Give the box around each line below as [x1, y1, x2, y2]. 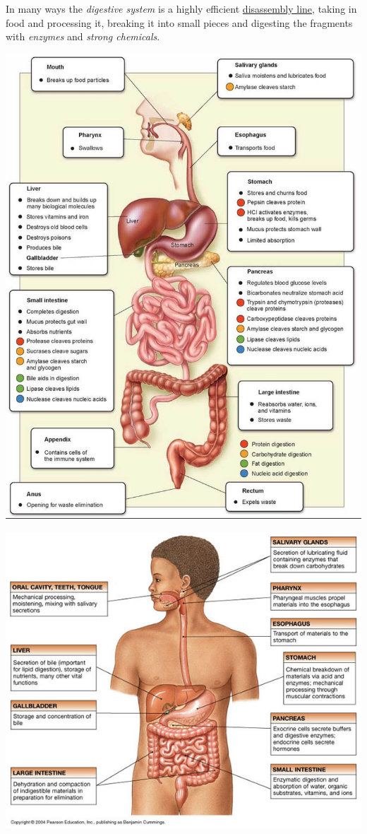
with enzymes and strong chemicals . [6, 29, 160, 44]
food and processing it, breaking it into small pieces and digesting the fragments [6, 15, 353, 30]
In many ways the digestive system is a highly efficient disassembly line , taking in [6, 1, 357, 16]
